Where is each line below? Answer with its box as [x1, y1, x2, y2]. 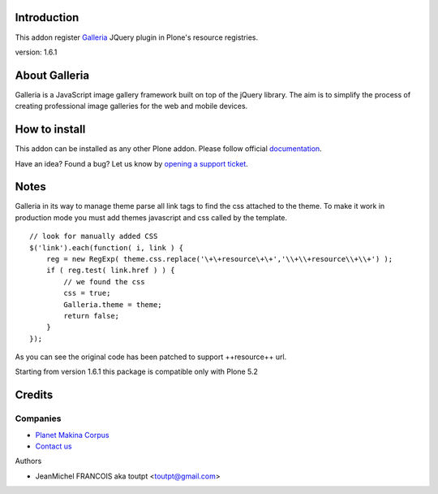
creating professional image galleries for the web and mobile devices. [15, 102, 248, 111]
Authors [15, 456, 42, 466]
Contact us [35, 441, 72, 451]
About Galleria [15, 68, 89, 82]
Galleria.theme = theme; [63, 300, 162, 309]
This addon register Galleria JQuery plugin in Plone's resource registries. [15, 32, 259, 42]
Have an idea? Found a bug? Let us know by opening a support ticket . [15, 158, 249, 168]
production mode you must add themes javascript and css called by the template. [15, 212, 288, 223]
